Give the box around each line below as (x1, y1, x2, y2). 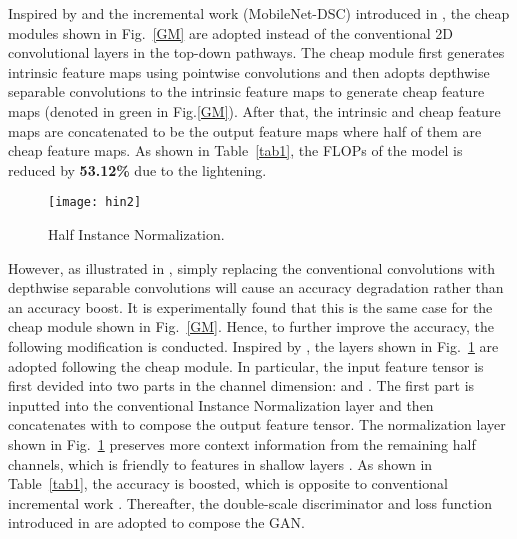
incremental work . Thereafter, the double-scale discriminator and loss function (8, 492, 492, 513)
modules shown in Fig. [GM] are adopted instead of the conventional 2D (8, 22, 453, 43)
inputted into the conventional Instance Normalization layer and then (8, 394, 434, 415)
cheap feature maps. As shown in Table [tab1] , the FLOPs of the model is (8, 140, 463, 161)
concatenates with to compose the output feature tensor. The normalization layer (8, 414, 506, 435)
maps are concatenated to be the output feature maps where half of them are (8, 120, 482, 141)
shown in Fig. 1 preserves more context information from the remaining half (8, 433, 476, 454)
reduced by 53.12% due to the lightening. (8, 159, 267, 180)
